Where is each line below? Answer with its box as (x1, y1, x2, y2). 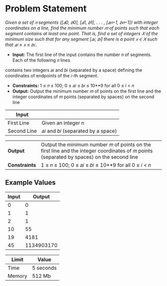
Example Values (5, 178, 56, 187)
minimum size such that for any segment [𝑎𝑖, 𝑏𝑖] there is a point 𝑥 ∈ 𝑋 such (5, 36, 158, 42)
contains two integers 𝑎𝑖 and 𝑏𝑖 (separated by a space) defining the (5, 67, 143, 73)
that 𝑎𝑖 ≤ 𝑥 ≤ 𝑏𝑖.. (5, 42, 37, 48)
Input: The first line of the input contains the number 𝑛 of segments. (12, 52, 152, 57)
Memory (7, 272, 27, 279)
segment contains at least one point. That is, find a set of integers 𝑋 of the (5, 30, 158, 36)
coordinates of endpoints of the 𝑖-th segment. (5, 72, 98, 78)
